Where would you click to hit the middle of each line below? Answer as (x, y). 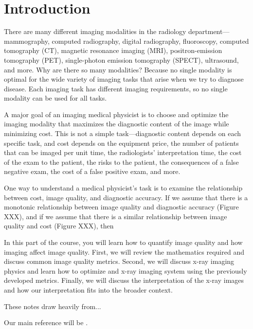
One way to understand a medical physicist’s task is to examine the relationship (123, 188)
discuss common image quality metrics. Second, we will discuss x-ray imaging (119, 261)
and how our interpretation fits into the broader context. (88, 289)
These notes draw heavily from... (53, 306)
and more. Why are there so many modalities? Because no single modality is (118, 69)
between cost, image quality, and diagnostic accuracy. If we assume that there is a (126, 197)
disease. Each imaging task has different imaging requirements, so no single (116, 88)
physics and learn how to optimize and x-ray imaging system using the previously (126, 270)
